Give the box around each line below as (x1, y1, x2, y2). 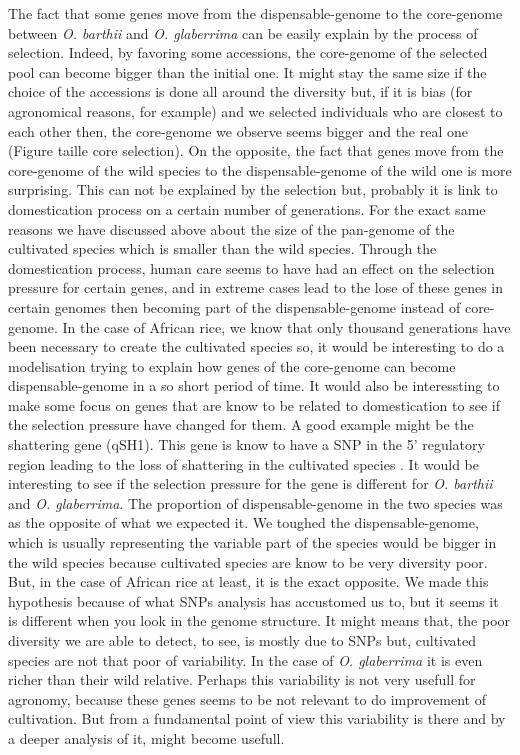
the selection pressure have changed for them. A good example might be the (8, 414, 474, 435)
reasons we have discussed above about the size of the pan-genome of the (8, 218, 455, 239)
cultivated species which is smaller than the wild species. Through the (8, 238, 437, 259)
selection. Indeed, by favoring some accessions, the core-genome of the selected (8, 42, 488, 63)
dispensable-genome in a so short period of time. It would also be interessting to (8, 375, 500, 396)
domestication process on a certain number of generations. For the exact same (8, 198, 486, 219)
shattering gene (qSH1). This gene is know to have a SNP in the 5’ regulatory (8, 434, 485, 455)
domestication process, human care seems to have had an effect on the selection (8, 257, 495, 278)
